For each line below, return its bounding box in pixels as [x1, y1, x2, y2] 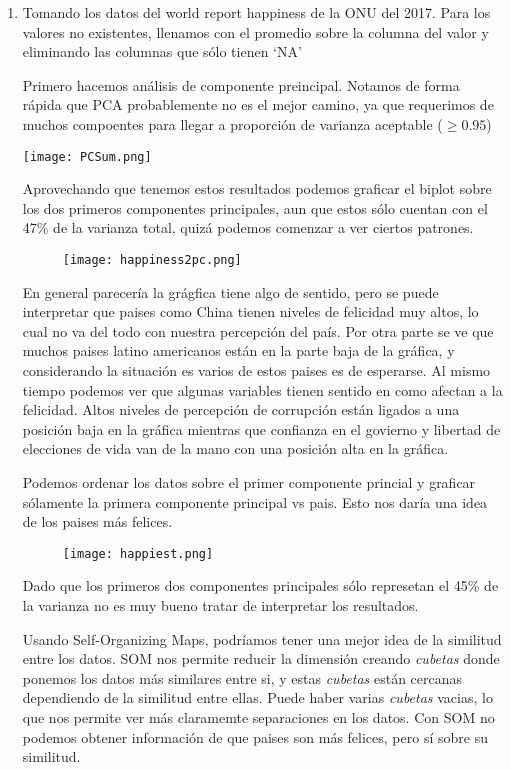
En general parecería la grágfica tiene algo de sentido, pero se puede [22, 281, 439, 302]
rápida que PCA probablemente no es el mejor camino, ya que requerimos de [22, 94, 494, 115]
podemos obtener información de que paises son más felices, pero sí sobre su [22, 726, 488, 747]
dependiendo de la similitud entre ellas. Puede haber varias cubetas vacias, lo [22, 687, 493, 708]
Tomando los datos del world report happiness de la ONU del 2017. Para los [22, 2, 491, 22]
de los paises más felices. [22, 511, 173, 532]
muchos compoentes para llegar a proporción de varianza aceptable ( [22, 113, 443, 134]
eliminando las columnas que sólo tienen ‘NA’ [22, 41, 302, 62]
